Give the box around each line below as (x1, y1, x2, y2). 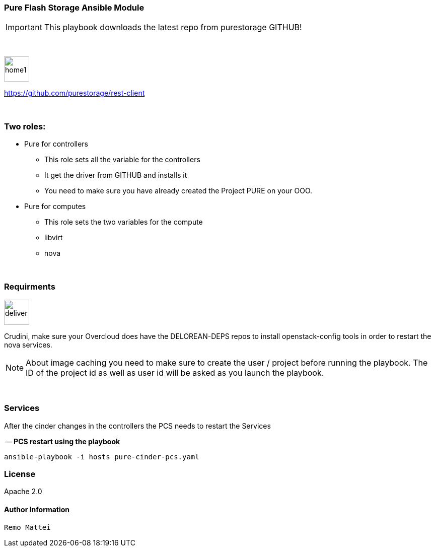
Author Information (4, 505, 70, 514)
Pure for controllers (24, 140, 89, 149)
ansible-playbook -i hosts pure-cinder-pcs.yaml (4, 452, 199, 461)
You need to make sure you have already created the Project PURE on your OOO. (44, 186, 313, 195)
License (4, 469, 36, 479)
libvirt (44, 233, 63, 242)
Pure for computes (24, 202, 86, 211)
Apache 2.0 (4, 487, 42, 496)
